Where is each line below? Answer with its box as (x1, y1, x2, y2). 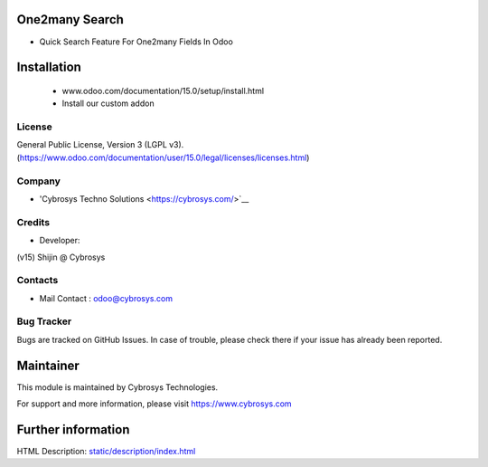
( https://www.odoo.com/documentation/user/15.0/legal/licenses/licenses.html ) (16, 152, 310, 163)
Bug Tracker (16, 315, 72, 328)
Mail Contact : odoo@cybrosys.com (39, 292, 174, 303)
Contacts (16, 274, 59, 287)
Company (16, 175, 61, 187)
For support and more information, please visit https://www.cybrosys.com (16, 398, 293, 409)
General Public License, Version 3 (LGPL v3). (16, 139, 184, 150)
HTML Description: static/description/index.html (16, 446, 196, 456)
